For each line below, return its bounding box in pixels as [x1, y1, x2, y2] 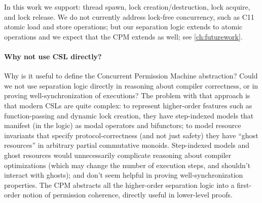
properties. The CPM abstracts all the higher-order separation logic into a [4, 179, 235, 190]
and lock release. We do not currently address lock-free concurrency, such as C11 [4, 11, 254, 22]
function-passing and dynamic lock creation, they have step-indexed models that [4, 110, 254, 120]
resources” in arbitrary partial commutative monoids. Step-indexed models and [4, 140, 249, 150]
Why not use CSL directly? [4, 51, 102, 61]
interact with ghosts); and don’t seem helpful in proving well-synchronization [4, 170, 243, 180]
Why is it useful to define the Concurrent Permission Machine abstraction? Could [4, 70, 258, 81]
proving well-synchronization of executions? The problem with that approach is [4, 90, 250, 101]
